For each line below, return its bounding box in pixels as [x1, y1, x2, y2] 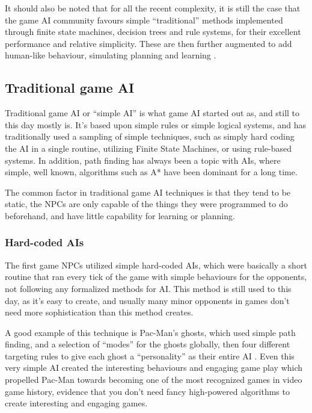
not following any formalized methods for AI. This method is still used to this [5, 282, 292, 294]
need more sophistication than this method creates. [5, 306, 194, 318]
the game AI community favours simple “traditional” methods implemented [5, 13, 283, 26]
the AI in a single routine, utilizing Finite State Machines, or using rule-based [5, 141, 292, 154]
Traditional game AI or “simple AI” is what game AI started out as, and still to [5, 107, 300, 119]
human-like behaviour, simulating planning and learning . [5, 49, 216, 61]
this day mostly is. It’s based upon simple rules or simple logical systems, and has [5, 118, 307, 131]
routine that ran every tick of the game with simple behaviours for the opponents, [5, 270, 307, 283]
